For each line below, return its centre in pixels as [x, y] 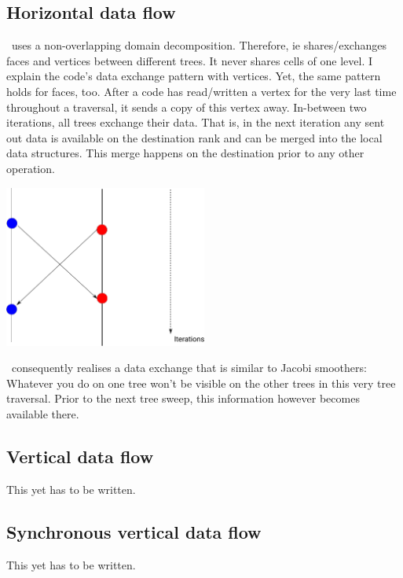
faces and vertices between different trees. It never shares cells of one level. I [190, 60]
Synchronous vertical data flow [134, 531]
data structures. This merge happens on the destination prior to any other [185, 153]
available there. [43, 413]
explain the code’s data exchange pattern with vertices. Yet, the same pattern [194, 76]
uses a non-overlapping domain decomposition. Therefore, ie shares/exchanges [199, 45]
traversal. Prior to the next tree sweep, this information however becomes [183, 398]
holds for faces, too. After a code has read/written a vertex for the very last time [201, 91]
